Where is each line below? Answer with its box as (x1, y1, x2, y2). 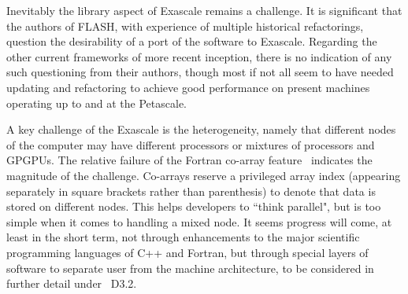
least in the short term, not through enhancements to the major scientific (6, 229, 360, 245)
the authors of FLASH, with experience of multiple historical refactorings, (6, 17, 364, 34)
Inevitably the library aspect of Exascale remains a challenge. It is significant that (6, 2, 402, 18)
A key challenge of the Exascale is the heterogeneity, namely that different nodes (6, 121, 396, 138)
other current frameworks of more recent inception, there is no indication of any (6, 48, 392, 64)
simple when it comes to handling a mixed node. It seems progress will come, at (6, 213, 392, 230)
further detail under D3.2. (6, 275, 137, 292)
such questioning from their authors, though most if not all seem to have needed (6, 64, 394, 80)
